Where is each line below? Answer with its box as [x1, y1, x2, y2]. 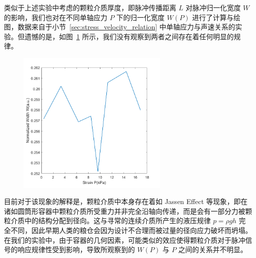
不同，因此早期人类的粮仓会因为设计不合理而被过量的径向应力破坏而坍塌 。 [10, 225, 252, 235]
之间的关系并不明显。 [178, 244, 248, 255]
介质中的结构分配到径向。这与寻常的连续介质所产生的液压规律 [10, 215, 211, 226]
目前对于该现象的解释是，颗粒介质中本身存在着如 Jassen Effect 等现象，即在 [4, 196, 248, 206]
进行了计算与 [192, 12, 234, 22]
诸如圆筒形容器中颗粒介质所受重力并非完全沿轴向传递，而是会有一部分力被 [4, 206, 245, 216]
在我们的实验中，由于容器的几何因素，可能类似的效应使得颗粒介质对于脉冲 [4, 234, 245, 245]
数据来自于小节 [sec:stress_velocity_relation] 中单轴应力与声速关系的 [17, 22, 235, 32]
